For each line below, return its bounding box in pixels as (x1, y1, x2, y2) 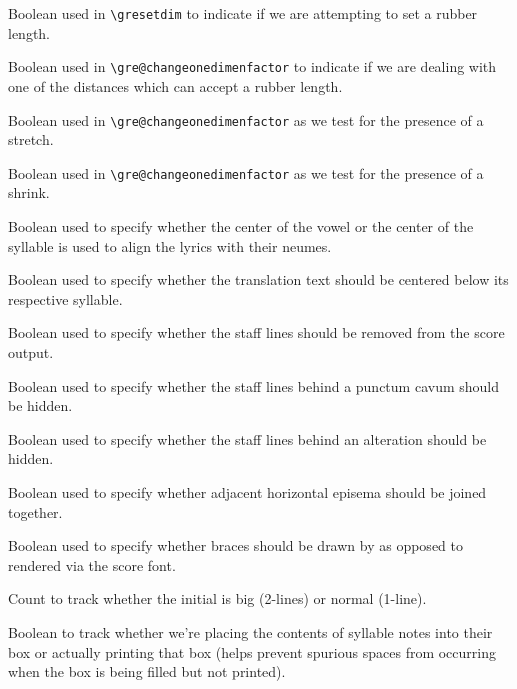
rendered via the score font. (8, 554, 176, 575)
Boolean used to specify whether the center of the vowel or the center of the (8, 216, 474, 236)
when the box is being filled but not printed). (8, 661, 286, 682)
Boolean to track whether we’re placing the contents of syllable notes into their (8, 621, 493, 642)
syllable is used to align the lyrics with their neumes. (8, 235, 332, 256)
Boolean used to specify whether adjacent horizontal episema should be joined (8, 481, 487, 502)
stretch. (8, 129, 54, 150)
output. (8, 341, 54, 362)
